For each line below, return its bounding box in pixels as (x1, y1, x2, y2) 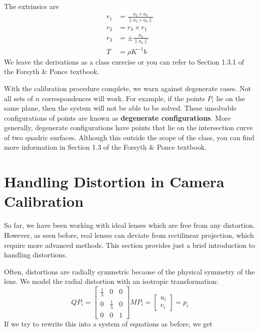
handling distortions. (4, 249, 67, 260)
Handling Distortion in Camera (4, 171, 224, 192)
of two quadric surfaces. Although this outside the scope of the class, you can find (4, 132, 254, 142)
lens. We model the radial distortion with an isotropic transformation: (4, 276, 218, 286)
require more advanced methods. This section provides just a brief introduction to (4, 239, 255, 250)
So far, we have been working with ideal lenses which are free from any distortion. (4, 220, 255, 230)
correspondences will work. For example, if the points (41, 93, 205, 103)
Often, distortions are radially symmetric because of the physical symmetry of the (4, 266, 255, 276)
